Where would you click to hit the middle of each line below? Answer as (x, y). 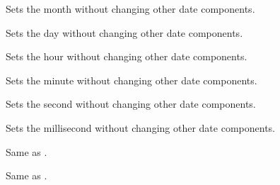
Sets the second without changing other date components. (131, 104)
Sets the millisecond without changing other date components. (140, 127)
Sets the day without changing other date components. (124, 32)
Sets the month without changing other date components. (130, 9)
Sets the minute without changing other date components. (132, 80)
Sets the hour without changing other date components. (127, 56)
